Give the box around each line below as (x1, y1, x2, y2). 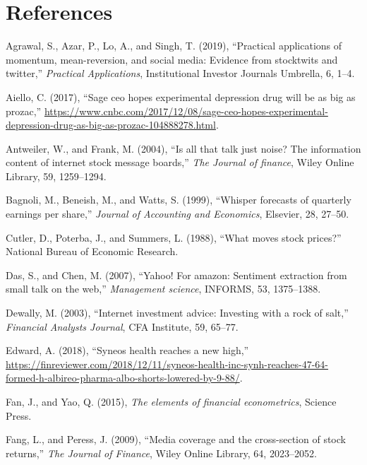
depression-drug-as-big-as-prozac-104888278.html (6, 117, 216, 132)
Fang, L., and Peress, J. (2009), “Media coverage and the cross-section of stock (6, 432, 346, 447)
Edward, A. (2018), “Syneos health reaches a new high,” (6, 343, 249, 358)
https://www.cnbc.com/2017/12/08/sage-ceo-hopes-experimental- (44, 103, 328, 118)
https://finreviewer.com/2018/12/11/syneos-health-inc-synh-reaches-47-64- (6, 356, 329, 371)
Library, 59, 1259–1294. (6, 168, 107, 183)
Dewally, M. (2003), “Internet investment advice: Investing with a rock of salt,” (6, 305, 349, 320)
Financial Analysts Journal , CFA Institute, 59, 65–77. (6, 319, 239, 334)
